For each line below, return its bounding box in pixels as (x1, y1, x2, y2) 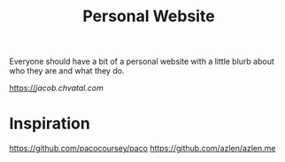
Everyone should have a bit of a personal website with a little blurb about (9, 56, 274, 67)
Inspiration (9, 113, 90, 134)
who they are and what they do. (9, 66, 125, 76)
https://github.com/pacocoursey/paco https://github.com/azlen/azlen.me (9, 143, 276, 154)
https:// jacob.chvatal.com (9, 82, 104, 94)
